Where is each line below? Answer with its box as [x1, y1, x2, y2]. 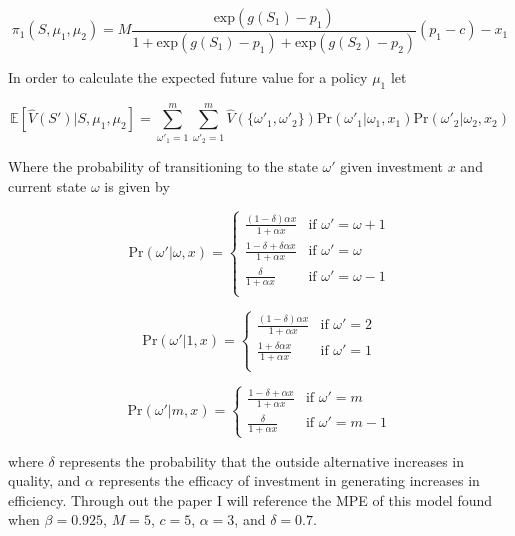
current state [8, 175, 87, 196]
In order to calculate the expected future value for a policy [8, 66, 368, 87]
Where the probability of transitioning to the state [8, 156, 318, 177]
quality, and [8, 470, 81, 491]
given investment [340, 156, 444, 177]
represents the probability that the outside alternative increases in [59, 450, 465, 471]
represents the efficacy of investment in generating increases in [98, 470, 480, 491]
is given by [104, 175, 170, 196]
